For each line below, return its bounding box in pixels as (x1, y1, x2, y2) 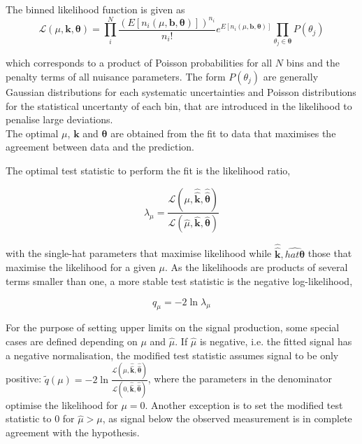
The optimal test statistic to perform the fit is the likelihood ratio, (6, 162, 291, 177)
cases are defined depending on (6, 334, 138, 348)
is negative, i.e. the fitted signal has (199, 334, 352, 348)
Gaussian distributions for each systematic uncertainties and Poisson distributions (6, 84, 356, 99)
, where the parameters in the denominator (147, 371, 332, 386)
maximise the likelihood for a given (6, 260, 156, 275)
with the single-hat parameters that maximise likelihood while (6, 246, 272, 261)
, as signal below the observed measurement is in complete (102, 411, 352, 426)
